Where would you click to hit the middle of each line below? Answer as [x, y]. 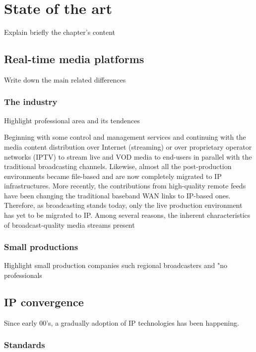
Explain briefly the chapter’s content [60, 32]
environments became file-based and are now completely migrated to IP [113, 176]
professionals [23, 275]
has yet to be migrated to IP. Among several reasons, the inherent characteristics [127, 215]
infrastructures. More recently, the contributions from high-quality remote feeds [125, 186]
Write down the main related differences [65, 79]
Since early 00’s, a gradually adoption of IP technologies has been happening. [122, 322]
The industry [31, 102]
